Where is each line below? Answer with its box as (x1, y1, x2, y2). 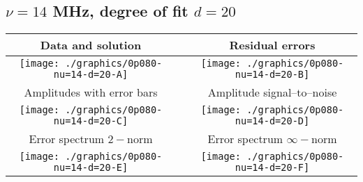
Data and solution (40, 37, 142, 53)
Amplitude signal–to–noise (207, 84, 337, 101)
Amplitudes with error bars (24, 84, 158, 101)
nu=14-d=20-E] (53, 162, 128, 174)
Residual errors (229, 37, 316, 53)
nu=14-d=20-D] (235, 115, 310, 127)
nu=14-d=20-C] (53, 115, 128, 127)
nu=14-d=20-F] (235, 162, 310, 174)
